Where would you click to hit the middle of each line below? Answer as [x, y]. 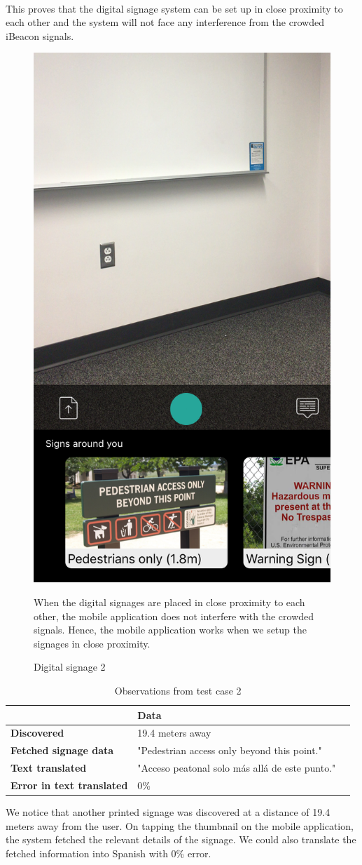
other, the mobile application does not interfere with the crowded [174, 616]
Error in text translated [69, 785]
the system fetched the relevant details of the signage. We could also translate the [181, 839]
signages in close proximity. [92, 643]
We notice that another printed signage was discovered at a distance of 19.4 [168, 812]
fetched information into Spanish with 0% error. [109, 853]
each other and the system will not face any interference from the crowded [165, 22]
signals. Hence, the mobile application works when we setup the [170, 630]
